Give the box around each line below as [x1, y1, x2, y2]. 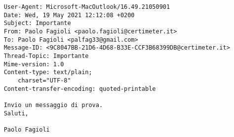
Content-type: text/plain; [3, 69, 92, 76]
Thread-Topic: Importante [3, 52, 89, 59]
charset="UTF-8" [18, 77, 71, 84]
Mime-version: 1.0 [3, 60, 64, 68]
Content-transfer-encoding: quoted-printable [3, 85, 156, 92]
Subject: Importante [3, 20, 71, 27]
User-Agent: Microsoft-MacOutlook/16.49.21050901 [3, 3, 170, 10]
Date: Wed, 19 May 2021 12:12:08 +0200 [3, 11, 135, 19]
